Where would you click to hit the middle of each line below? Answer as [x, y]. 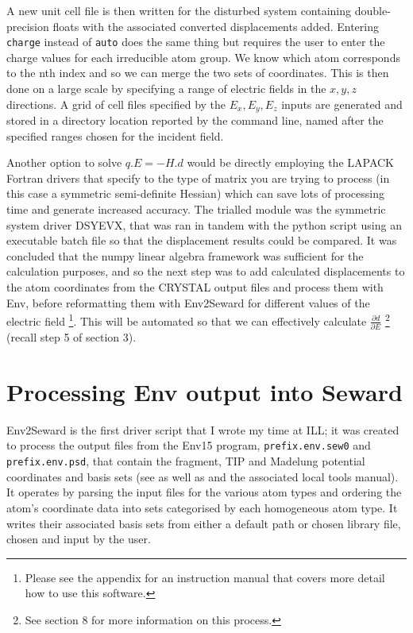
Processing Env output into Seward [205, 391]
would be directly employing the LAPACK [291, 162]
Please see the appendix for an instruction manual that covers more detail [205, 577]
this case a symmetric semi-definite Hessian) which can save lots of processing [195, 193]
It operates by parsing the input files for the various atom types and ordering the [204, 492]
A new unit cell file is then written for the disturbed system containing [179, 10]
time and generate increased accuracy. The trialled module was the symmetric [196, 209]
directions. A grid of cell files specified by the [116, 104]
